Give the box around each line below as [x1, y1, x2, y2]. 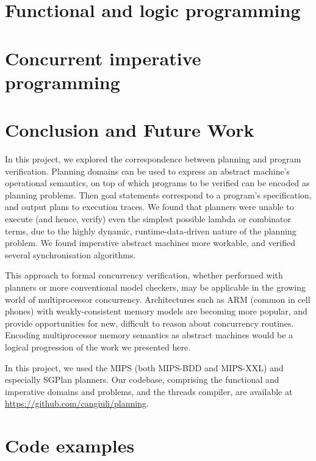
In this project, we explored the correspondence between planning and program [5, 153, 301, 165]
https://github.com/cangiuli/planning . [5, 397, 149, 410]
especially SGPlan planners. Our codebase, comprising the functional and [5, 373, 279, 386]
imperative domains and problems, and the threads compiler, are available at [5, 385, 293, 397]
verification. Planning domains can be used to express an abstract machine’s [5, 164, 290, 177]
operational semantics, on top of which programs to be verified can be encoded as [5, 176, 310, 189]
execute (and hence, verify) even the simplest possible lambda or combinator [5, 212, 292, 225]
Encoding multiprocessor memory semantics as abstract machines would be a [5, 329, 293, 341]
